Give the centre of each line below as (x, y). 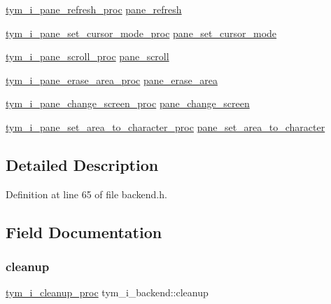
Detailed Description (82, 164)
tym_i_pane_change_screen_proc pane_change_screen (128, 103)
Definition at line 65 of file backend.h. (86, 194)
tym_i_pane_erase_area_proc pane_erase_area (112, 80)
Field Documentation (84, 232)
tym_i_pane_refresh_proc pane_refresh (94, 9)
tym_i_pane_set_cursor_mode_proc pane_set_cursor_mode (141, 33)
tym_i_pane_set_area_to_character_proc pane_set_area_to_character (165, 126)
